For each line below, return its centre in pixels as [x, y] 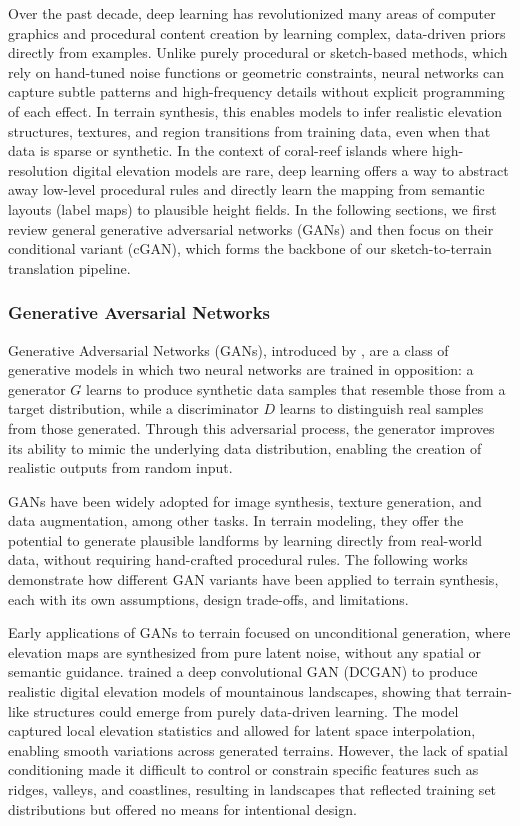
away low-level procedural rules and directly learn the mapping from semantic [246, 189]
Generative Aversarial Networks [139, 312]
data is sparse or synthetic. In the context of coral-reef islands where [218, 150]
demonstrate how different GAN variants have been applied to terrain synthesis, [253, 579]
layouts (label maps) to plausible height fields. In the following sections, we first [252, 208]
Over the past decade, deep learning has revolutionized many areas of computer [252, 13]
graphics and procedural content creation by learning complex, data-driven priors [257, 32]
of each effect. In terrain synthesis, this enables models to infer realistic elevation [255, 110]
